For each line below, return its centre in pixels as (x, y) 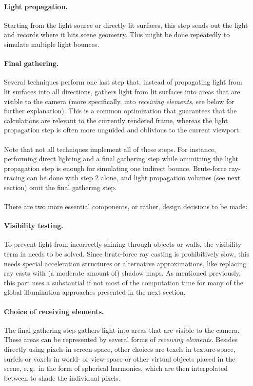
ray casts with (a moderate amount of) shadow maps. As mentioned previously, (122, 273)
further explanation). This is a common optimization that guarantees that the (120, 111)
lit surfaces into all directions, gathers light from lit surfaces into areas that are (122, 91)
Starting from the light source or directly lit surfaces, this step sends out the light (126, 25)
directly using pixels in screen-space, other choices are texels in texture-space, (120, 349)
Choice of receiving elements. (54, 311)
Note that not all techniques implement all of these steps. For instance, (110, 149)
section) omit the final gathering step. (60, 187)
